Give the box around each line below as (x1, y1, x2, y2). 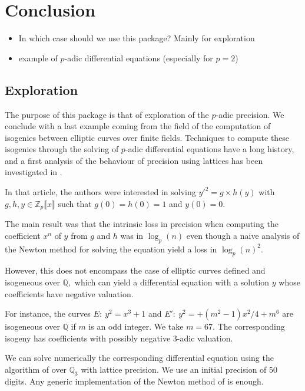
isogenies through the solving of (5, 143, 119, 155)
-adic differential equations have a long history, (125, 143, 294, 155)
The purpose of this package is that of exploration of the (5, 108, 209, 120)
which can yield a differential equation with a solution (74, 275, 270, 288)
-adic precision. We (216, 108, 284, 120)
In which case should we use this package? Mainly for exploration (18, 32, 255, 44)
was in (120, 229, 144, 241)
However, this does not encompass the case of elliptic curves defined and (5, 264, 266, 277)
